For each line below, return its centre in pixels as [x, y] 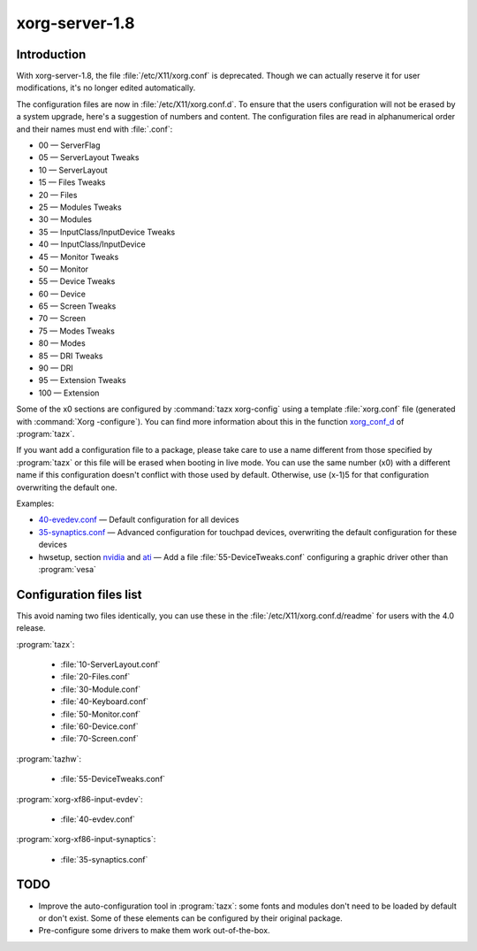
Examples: [35, 503]
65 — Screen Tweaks [77, 306]
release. [31, 628]
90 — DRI [56, 368]
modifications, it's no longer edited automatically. [106, 88]
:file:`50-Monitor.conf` [101, 714]
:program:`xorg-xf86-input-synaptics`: [86, 840]
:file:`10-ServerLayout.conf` [110, 664]
